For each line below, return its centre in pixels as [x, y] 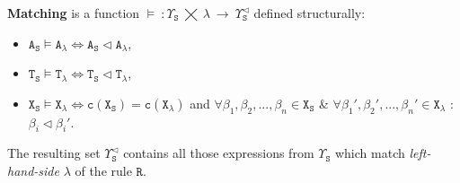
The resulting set [54, 153]
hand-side [33, 170]
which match [370, 153]
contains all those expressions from [219, 153]
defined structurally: [310, 13]
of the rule [103, 170]
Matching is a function [74, 13]
